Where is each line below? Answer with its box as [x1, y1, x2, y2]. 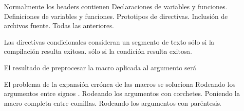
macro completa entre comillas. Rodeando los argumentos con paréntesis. [4, 97, 222, 108]
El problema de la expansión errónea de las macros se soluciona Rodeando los [4, 79, 236, 89]
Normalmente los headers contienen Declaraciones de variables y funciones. [4, 1, 227, 11]
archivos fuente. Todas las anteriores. [4, 20, 114, 31]
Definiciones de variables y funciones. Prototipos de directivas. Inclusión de [4, 11, 228, 21]
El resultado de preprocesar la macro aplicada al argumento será [4, 62, 197, 72]
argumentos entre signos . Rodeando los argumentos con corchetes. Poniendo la [4, 88, 240, 98]
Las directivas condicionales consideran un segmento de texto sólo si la [4, 36, 215, 47]
